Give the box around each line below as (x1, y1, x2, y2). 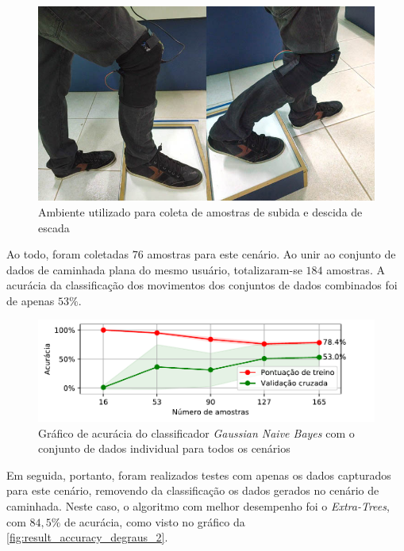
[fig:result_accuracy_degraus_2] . (6, 529, 168, 545)
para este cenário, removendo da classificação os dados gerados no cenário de (6, 482, 379, 499)
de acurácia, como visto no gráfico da (64, 513, 245, 530)
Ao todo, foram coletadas (6, 246, 129, 262)
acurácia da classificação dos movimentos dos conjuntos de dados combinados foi (6, 277, 398, 293)
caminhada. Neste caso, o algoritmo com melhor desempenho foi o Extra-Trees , (6, 497, 390, 514)
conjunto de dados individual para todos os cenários (38, 440, 290, 457)
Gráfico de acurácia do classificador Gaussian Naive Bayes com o (38, 424, 355, 441)
